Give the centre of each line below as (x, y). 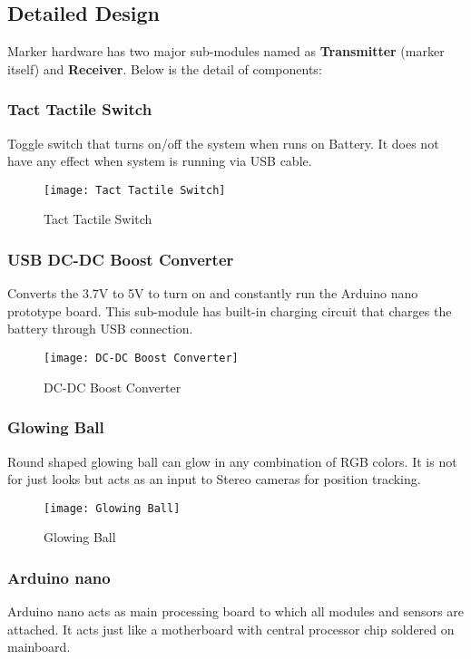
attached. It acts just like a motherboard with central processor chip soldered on (231, 629)
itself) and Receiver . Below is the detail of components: (165, 68)
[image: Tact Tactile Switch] (135, 190)
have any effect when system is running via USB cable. (160, 161)
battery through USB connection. (100, 329)
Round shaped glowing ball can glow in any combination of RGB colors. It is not (232, 461)
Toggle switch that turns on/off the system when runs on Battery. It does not (223, 143)
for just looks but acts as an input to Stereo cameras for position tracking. (214, 479)
